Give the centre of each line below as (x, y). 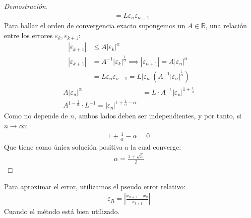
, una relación (226, 26)
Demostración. (26, 6)
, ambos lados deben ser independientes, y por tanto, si (158, 116)
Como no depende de (36, 116)
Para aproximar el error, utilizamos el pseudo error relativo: (95, 186)
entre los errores (28, 35)
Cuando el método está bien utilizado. (62, 211)
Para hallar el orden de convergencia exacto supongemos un (95, 26)
